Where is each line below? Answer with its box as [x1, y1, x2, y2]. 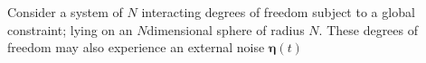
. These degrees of [318, 20, 419, 39]
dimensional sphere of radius [147, 20, 305, 39]
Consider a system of [7, 3, 123, 21]
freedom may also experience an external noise [7, 38, 265, 57]
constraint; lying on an [7, 20, 133, 39]
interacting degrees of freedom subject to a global [141, 3, 415, 21]
